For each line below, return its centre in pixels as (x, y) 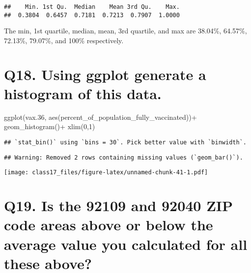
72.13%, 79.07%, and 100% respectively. (64, 40)
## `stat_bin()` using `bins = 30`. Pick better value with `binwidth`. (125, 142)
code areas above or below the (109, 225)
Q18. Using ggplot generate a (105, 74)
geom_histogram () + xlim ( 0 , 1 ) (50, 126)
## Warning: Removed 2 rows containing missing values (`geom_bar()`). (124, 157)
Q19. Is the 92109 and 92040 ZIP (119, 205)
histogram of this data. (83, 93)
